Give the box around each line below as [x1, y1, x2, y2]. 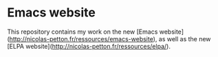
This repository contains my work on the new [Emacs [7, 27, 158, 36]
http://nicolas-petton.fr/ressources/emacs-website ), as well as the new [9, 34, 211, 43]
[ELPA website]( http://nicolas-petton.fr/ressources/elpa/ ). [7, 42, 171, 50]
